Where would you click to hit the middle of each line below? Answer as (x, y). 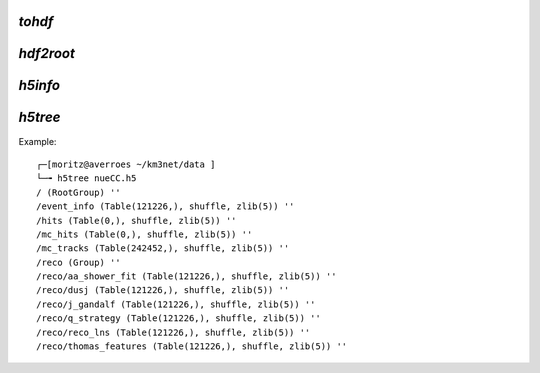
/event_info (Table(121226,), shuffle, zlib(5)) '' (165, 206)
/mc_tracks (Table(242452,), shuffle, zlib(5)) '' (163, 248)
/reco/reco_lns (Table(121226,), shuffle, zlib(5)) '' (173, 332)
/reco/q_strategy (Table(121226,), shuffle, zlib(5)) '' (179, 318)
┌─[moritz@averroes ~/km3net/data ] (126, 164)
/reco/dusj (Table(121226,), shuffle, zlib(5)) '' (163, 290)
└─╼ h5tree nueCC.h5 (86, 178)
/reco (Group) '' (78, 262)
